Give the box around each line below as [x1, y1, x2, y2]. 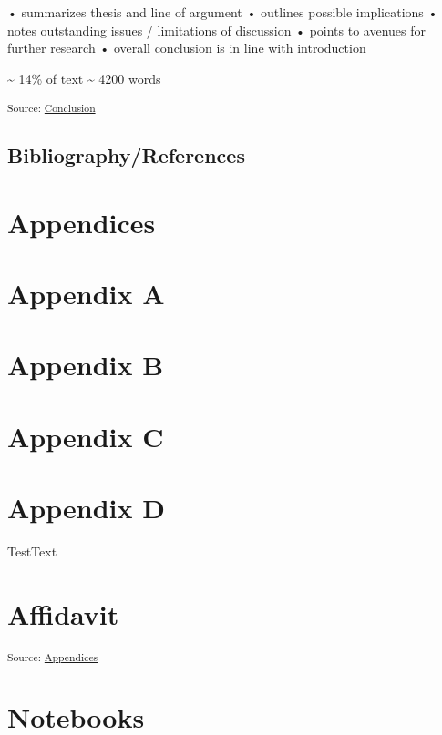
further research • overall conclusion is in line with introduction [7, 38, 366, 57]
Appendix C [7, 417, 164, 454]
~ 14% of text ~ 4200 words [7, 68, 161, 87]
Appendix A [7, 275, 165, 312]
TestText [7, 542, 57, 561]
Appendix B [7, 346, 164, 383]
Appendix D [7, 489, 165, 526]
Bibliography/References [7, 141, 245, 169]
